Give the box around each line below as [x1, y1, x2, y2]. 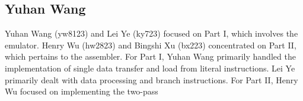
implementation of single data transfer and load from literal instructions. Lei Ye [5, 61, 295, 74]
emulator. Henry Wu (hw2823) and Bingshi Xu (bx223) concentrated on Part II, [5, 38, 296, 51]
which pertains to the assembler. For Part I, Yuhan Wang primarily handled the [5, 50, 296, 63]
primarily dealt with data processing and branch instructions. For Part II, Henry [5, 73, 298, 86]
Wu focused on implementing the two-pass [5, 85, 158, 97]
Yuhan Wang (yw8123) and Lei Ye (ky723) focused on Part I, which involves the [5, 27, 298, 40]
